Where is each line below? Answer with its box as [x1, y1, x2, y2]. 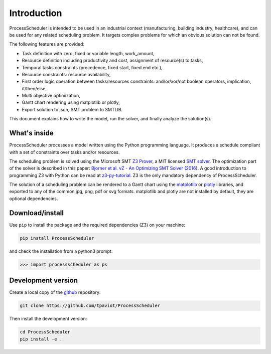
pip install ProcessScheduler [20, 235, 94, 241]
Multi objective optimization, [22, 93, 80, 99]
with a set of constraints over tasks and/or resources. [9, 149, 120, 155]
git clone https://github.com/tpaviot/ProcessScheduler [20, 303, 161, 308]
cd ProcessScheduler [20, 329, 70, 335]
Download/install [9, 209, 64, 217]
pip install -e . [20, 336, 63, 342]
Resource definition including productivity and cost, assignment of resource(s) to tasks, [22, 58, 203, 64]
